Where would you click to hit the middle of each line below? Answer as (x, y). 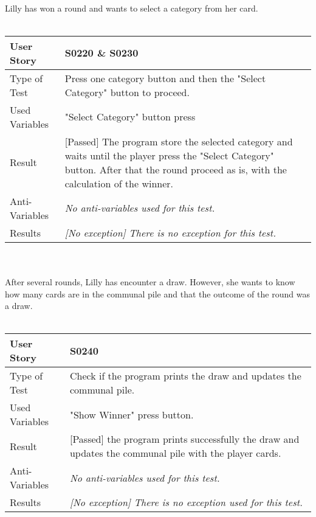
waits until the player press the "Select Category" (169, 155)
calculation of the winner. (119, 183)
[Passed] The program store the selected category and (179, 141)
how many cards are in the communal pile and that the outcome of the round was (157, 293)
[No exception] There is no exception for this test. (170, 232)
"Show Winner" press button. (132, 414)
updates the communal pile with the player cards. (175, 453)
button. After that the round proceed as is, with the (176, 169)
